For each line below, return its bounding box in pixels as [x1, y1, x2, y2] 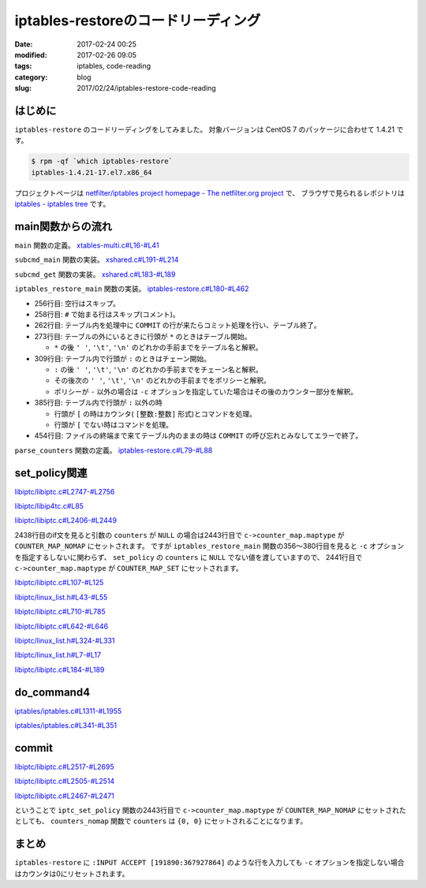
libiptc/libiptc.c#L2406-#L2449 [14, 516, 118, 525]
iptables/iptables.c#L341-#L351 [14, 720, 118, 729]
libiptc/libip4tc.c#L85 [14, 502, 84, 510]
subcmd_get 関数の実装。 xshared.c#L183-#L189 [14, 269, 176, 279]
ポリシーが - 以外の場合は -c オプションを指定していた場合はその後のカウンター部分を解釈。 [54, 386, 358, 396]
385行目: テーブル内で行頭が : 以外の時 [34, 398, 163, 408]
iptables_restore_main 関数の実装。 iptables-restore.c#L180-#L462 [14, 284, 249, 293]
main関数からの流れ [14, 219, 113, 233]
